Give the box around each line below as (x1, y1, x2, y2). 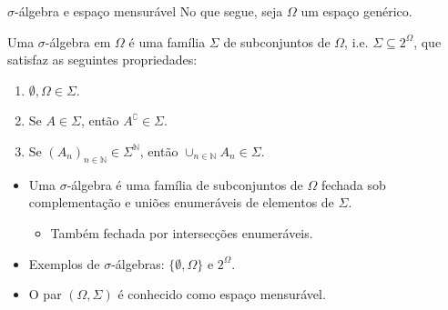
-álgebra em (45, 32, 111, 51)
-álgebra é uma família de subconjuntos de (66, 175, 303, 194)
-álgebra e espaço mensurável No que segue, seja (15, 2, 283, 20)
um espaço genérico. (300, 2, 412, 20)
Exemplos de (28, 254, 100, 273)
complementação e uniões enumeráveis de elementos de (28, 193, 334, 212)
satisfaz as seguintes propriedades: (7, 50, 198, 69)
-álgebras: (111, 254, 165, 273)
